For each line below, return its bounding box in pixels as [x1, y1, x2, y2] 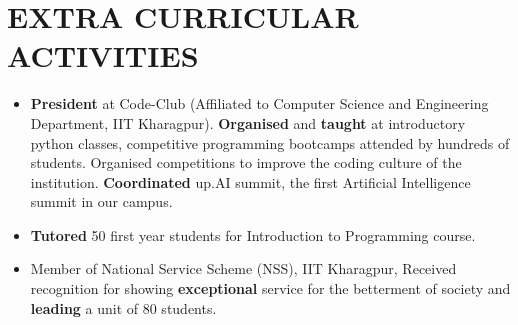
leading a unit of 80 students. [30, 297, 217, 318]
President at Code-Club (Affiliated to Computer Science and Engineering [30, 93, 489, 114]
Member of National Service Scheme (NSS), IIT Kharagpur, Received [30, 258, 457, 279]
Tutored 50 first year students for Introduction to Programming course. [30, 224, 476, 245]
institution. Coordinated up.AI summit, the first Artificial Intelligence [30, 171, 471, 192]
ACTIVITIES [7, 35, 199, 76]
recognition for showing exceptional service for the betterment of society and [30, 278, 511, 299]
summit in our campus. [30, 191, 173, 212]
